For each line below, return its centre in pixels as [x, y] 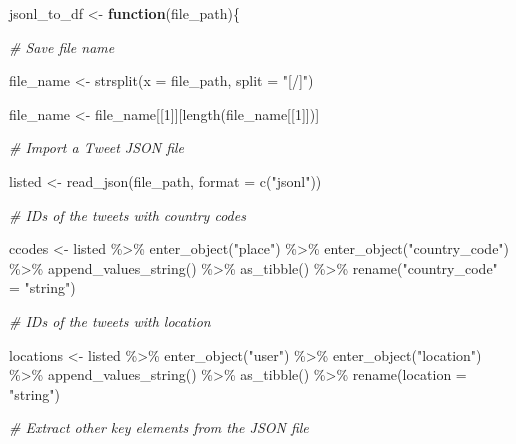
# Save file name [62, 46]
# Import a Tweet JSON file [97, 147]
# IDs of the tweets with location [110, 320]
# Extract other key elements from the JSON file [159, 427]
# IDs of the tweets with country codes [127, 214]
